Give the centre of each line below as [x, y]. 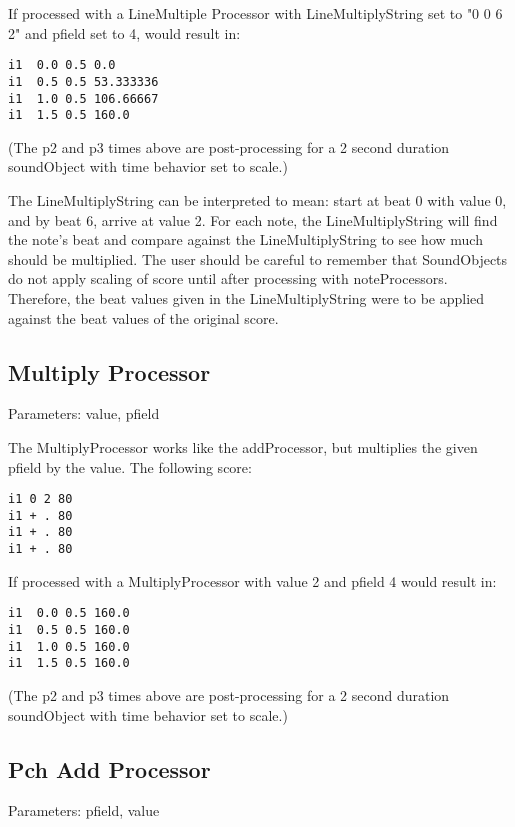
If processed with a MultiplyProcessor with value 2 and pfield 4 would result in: [252, 580]
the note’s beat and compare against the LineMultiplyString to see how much [245, 239]
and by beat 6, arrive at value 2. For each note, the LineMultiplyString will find [253, 219]
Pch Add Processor [109, 768]
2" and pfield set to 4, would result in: [124, 32]
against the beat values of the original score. [143, 317]
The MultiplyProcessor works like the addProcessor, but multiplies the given [243, 446]
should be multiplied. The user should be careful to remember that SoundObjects [258, 258]
